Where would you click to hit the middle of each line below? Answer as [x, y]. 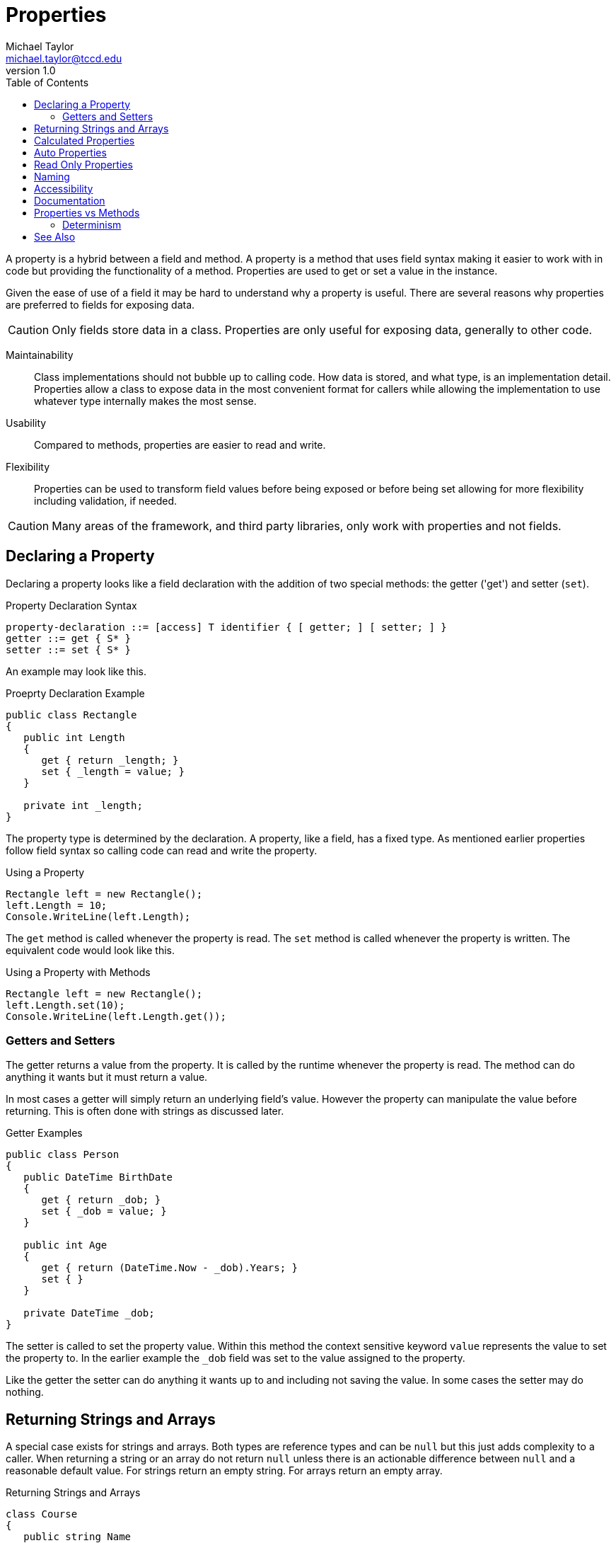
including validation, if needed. [106, 500]
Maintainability [40, 355]
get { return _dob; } [101, 1200]
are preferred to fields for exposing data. [100, 304]
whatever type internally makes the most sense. [145, 401]
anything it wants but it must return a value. [107, 1077]
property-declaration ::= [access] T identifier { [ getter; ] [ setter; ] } [226, 627]
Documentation [70, 200]
